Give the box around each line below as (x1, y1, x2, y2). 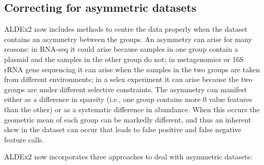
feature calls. (4, 134, 44, 145)
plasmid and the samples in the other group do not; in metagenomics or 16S (4, 53, 244, 64)
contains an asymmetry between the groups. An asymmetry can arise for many (4, 33, 252, 44)
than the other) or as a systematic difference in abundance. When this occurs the (4, 104, 260, 114)
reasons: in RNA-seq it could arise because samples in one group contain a (4, 44, 238, 54)
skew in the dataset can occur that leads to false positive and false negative (4, 124, 241, 135)
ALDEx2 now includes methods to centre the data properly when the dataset (4, 24, 248, 34)
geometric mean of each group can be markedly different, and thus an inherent (4, 114, 251, 125)
